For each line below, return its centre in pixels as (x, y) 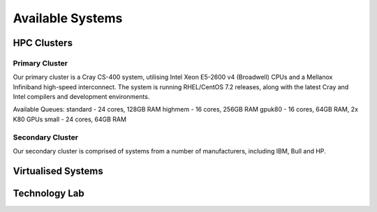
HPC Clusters (43, 43)
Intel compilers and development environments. (81, 97)
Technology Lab (49, 193)
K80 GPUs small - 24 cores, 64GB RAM (70, 119)
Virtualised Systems (58, 171)
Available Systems (68, 18)
